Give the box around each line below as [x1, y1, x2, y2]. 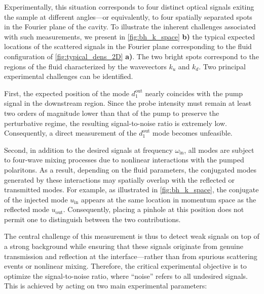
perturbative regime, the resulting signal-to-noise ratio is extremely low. [4, 117, 227, 128]
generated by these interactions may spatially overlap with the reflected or [4, 174, 235, 185]
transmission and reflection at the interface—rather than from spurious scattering [4, 250, 257, 261]
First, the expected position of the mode [4, 88, 129, 98]
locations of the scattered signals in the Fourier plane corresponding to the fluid [4, 41, 252, 52]
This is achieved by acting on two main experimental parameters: [4, 280, 207, 291]
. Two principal [199, 61, 246, 71]
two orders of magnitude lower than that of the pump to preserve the [4, 107, 219, 118]
